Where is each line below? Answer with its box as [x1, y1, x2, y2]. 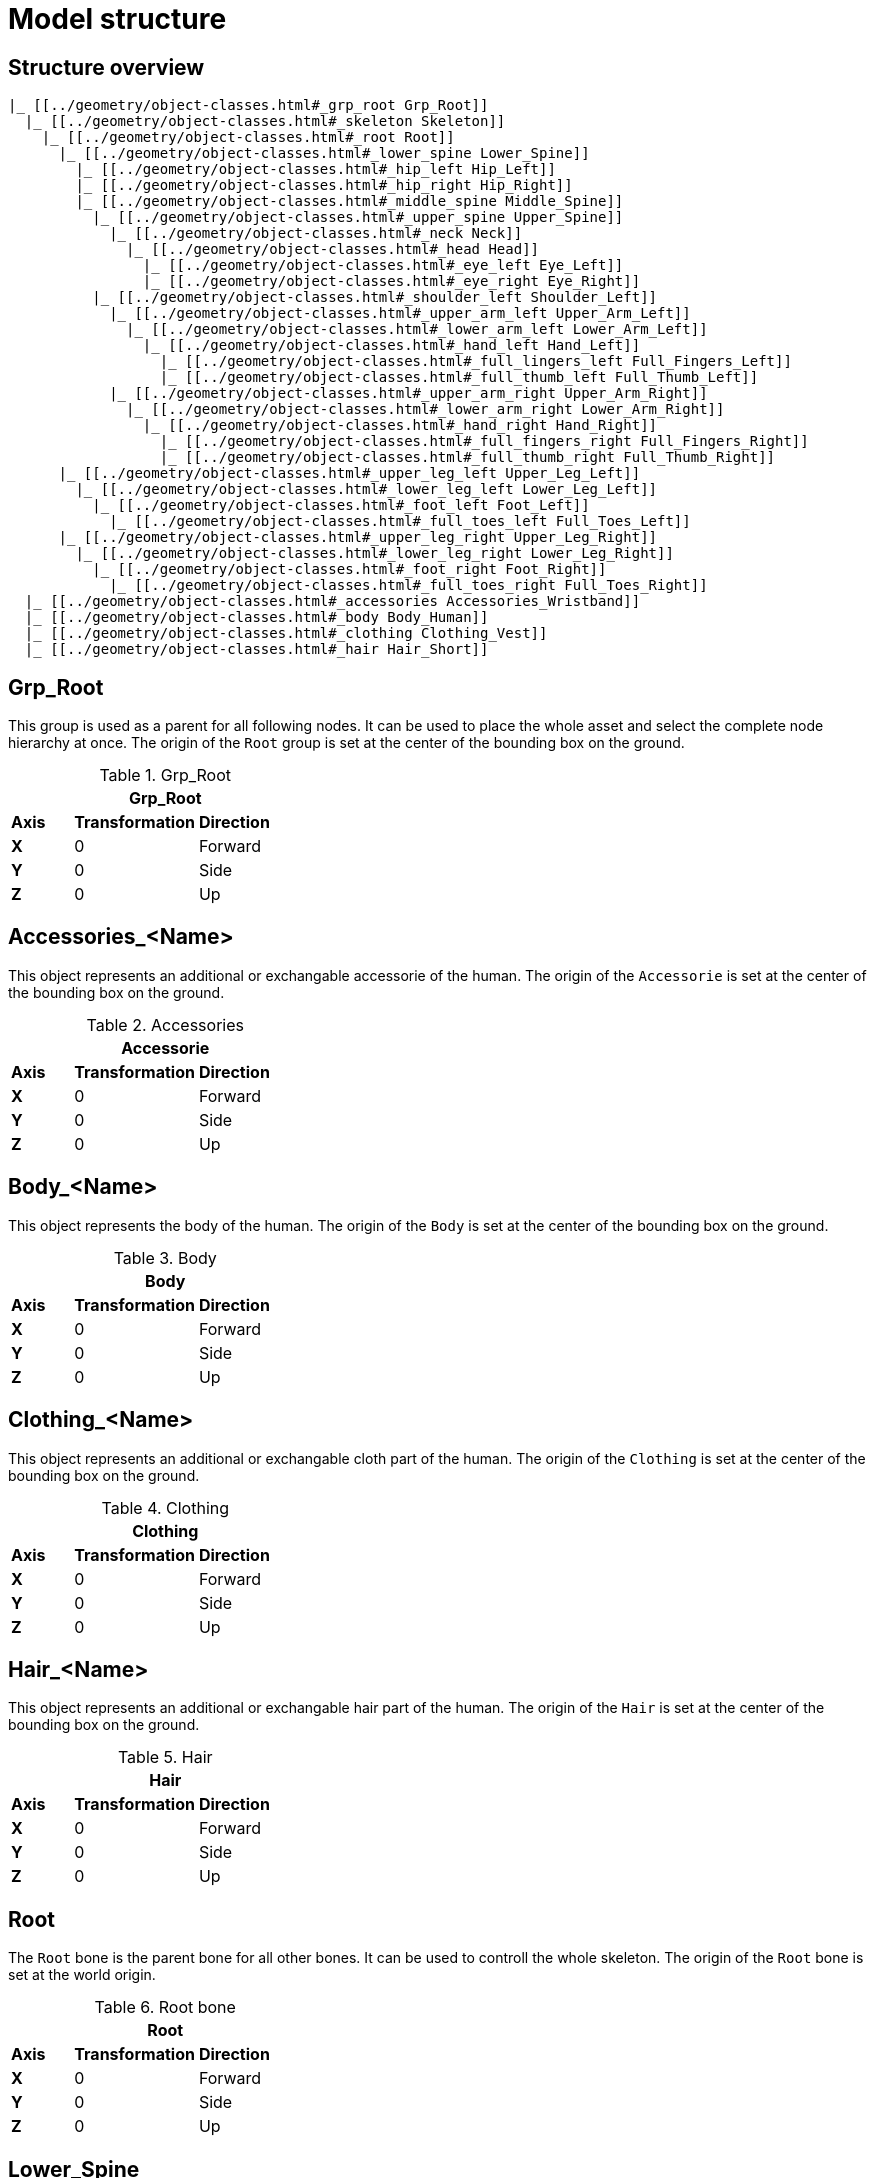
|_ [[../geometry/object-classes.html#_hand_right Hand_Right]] [142, 417, 658, 434]
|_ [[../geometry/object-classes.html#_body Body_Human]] [24, 609, 489, 626]
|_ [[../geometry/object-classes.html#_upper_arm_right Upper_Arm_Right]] [109, 385, 708, 402]
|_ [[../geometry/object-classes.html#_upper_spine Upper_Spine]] [92, 209, 624, 226]
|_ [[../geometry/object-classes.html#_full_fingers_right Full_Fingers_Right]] [159, 433, 809, 450]
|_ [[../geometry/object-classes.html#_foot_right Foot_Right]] [92, 561, 607, 578]
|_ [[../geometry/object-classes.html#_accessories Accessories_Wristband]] [24, 593, 641, 610]
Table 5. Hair [117, 1747, 213, 1768]
